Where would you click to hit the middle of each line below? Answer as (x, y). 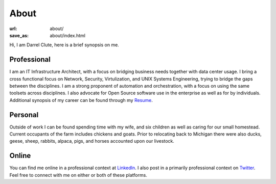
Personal (24, 115)
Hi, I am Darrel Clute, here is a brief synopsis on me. (64, 45)
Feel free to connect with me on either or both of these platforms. (78, 175)
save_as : (19, 35)
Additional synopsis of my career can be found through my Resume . (81, 100)
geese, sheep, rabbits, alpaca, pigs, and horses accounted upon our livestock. (92, 141)
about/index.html (68, 35)
